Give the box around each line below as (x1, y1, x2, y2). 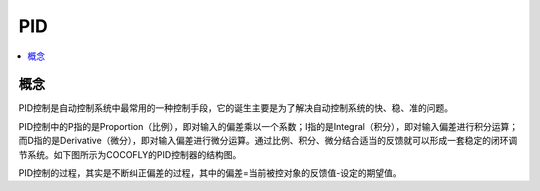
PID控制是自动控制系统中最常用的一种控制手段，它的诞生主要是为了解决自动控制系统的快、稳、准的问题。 (18, 102, 454, 114)
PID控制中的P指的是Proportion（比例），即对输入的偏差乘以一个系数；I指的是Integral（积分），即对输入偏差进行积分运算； (18, 120, 519, 132)
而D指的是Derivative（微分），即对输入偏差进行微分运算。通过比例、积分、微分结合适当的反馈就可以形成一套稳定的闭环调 (18, 135, 518, 147)
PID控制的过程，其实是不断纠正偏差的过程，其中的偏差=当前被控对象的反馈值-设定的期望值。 (18, 167, 402, 179)
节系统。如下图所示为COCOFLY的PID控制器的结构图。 (18, 148, 242, 160)
